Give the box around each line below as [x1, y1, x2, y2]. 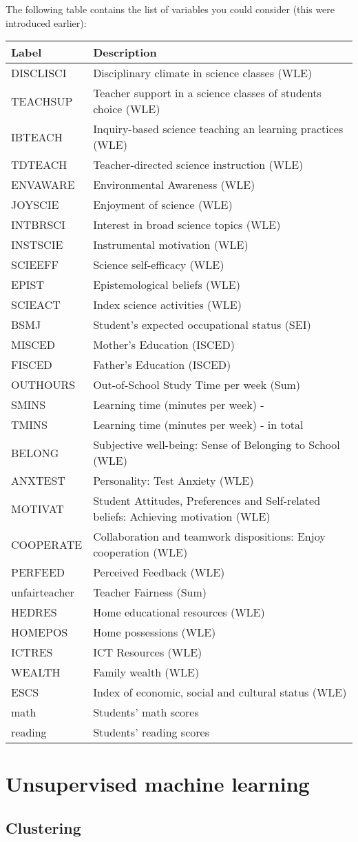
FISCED [11, 357, 52, 373]
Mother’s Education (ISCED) [93, 337, 235, 353]
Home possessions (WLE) [93, 624, 216, 641]
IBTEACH [11, 128, 63, 145]
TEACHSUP [11, 92, 73, 109]
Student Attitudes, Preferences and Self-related [93, 492, 321, 509]
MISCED [11, 337, 56, 353]
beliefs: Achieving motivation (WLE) [93, 508, 271, 525]
